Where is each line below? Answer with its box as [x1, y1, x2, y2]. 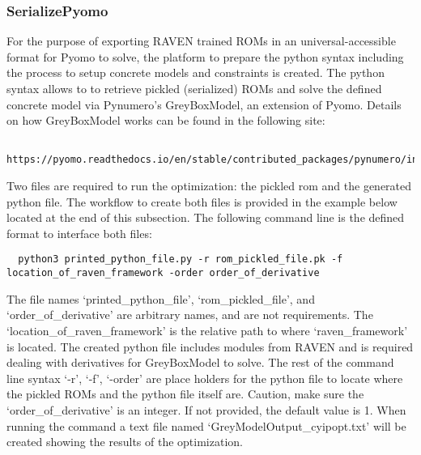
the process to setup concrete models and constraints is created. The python [6, 64, 385, 81]
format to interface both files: [6, 224, 152, 241]
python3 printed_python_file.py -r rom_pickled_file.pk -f [18, 253, 343, 266]
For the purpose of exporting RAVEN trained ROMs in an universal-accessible [6, 32, 396, 49]
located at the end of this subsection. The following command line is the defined [6, 209, 405, 226]
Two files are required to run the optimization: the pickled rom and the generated [6, 177, 412, 194]
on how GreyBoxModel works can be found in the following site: [6, 112, 325, 129]
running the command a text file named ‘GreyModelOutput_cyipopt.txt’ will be [6, 417, 406, 434]
